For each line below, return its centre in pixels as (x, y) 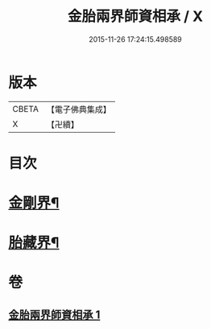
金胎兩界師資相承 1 (54, 315)
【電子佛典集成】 (79, 109)
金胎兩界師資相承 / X (135, 16)
